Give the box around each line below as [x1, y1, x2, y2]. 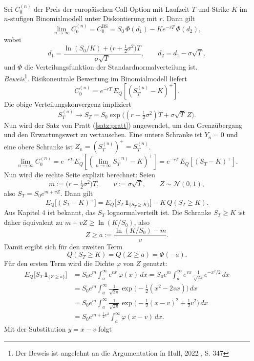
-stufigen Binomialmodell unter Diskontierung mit [8, 13, 157, 24]
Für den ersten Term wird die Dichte [4, 258, 114, 268]
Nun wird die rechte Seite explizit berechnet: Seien [4, 169, 155, 180]
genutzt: [143, 258, 168, 268]
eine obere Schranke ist [4, 141, 73, 151]
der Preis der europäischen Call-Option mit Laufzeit [34, 3, 190, 14]
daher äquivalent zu [4, 217, 63, 227]
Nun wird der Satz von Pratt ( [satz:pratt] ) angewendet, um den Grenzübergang [4, 120, 242, 130]
